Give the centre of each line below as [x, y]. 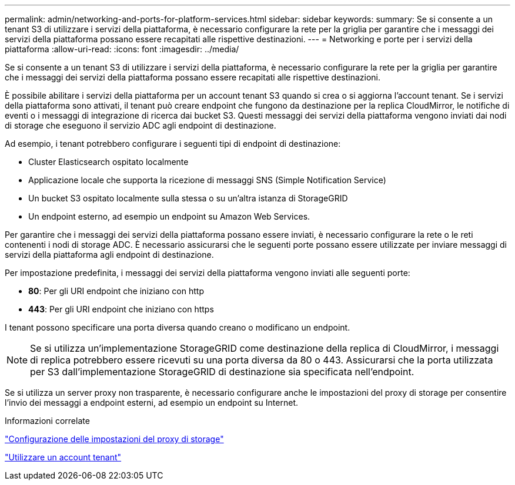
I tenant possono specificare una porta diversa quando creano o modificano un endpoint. [178, 327]
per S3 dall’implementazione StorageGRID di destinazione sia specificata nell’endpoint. [222, 372]
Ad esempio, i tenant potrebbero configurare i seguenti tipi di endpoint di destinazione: [173, 144]
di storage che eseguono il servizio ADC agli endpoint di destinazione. [141, 125]
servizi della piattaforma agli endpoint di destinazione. [109, 255]
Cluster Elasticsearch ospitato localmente [108, 162]
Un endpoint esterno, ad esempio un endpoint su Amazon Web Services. [169, 216]
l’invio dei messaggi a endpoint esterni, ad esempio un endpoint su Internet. [152, 403]
